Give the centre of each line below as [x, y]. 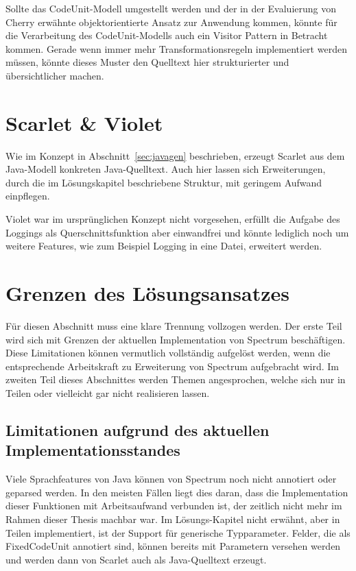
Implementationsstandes [93, 450]
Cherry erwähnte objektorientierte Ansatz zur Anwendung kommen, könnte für [171, 22]
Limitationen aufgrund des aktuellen [138, 429]
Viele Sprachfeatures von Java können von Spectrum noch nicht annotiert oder [171, 479]
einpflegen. [28, 196]
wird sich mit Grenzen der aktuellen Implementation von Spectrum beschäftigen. [176, 339]
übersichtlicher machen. [55, 75]
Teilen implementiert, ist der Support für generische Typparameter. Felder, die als [178, 532]
